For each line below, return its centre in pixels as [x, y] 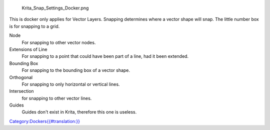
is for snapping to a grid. [34, 26]
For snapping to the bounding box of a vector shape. [76, 70]
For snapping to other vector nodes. [59, 42]
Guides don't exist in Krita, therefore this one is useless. [79, 112]
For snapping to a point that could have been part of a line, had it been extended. [105, 56]
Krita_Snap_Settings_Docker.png [55, 8]
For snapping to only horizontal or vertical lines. [71, 84]
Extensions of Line [28, 49]
